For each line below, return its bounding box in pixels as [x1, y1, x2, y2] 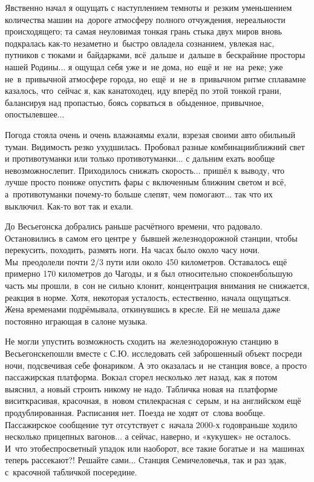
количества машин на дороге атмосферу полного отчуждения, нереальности [5, 13, 286, 25]
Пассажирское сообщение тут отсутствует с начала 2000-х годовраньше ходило [5, 418, 298, 431]
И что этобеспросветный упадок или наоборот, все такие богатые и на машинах [5, 441, 305, 454]
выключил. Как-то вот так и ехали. [5, 199, 134, 212]
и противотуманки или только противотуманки [5, 152, 176, 165]
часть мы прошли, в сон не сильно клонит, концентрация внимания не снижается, [5, 279, 310, 292]
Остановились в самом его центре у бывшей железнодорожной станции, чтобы [5, 231, 298, 244]
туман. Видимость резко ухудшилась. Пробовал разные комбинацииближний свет [5, 140, 305, 153]
